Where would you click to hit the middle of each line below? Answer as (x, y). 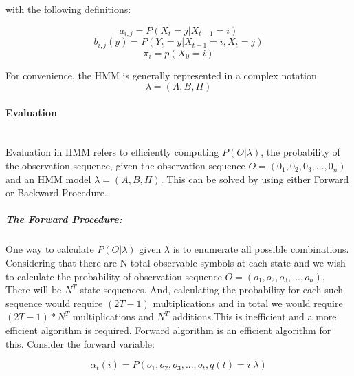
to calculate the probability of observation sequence (114, 276)
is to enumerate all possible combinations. (261, 249)
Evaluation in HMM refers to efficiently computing (112, 152)
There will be (34, 290)
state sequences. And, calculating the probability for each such (212, 290)
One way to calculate (50, 249)
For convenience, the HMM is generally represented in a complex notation (161, 75)
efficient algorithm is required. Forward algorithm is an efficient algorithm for (168, 330)
